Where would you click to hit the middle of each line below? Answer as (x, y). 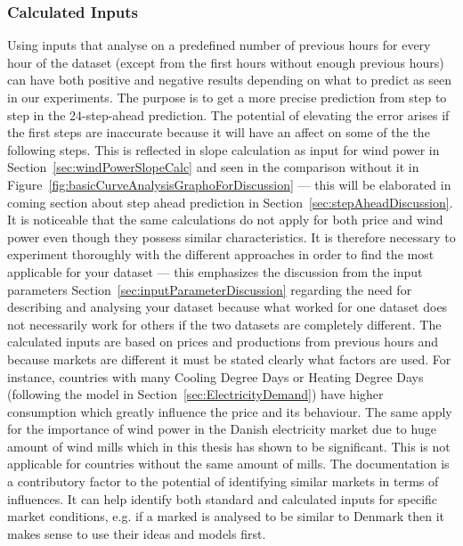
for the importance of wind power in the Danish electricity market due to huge (222, 429)
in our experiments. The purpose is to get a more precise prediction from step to (227, 97)
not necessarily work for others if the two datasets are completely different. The (224, 324)
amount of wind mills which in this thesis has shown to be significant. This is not (229, 446)
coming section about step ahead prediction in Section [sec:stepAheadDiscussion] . (230, 202)
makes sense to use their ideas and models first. (137, 533)
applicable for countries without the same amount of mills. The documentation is (228, 464)
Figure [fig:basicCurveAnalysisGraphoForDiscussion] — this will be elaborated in (229, 184)
